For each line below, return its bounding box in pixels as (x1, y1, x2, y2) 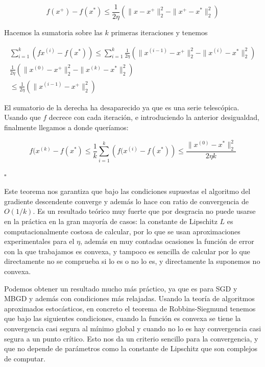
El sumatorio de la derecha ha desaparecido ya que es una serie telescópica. (4, 102, 239, 112)
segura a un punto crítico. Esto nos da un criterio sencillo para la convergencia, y (4, 333, 258, 344)
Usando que (4, 112, 41, 123)
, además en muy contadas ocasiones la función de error (80, 236, 254, 247)
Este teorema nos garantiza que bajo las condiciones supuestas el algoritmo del (4, 186, 251, 197)
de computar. (4, 353, 45, 363)
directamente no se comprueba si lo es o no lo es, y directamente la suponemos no (4, 256, 260, 266)
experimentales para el (4, 236, 75, 247)
